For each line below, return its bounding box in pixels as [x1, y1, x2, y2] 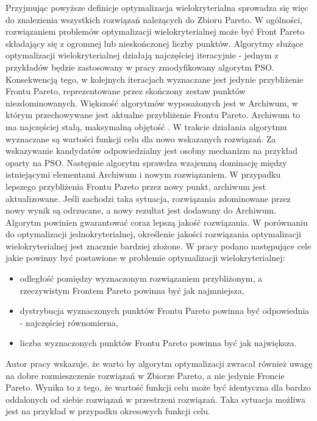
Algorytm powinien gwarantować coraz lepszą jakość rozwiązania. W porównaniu [5, 215, 308, 228]
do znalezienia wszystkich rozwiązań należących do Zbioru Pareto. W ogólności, [5, 13, 303, 26]
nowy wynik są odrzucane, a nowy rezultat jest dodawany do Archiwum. [5, 204, 276, 217]
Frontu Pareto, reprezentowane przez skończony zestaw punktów [5, 85, 246, 97]
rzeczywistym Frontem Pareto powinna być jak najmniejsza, [20, 284, 244, 296]
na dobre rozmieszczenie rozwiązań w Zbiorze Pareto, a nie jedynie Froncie [5, 369, 285, 381]
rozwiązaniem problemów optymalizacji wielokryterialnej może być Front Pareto [5, 25, 305, 38]
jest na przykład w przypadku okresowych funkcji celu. [5, 405, 210, 417]
